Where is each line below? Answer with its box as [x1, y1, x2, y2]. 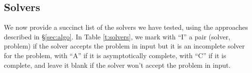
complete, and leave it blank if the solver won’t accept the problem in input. [4, 60, 231, 70]
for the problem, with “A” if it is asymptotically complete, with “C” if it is [4, 50, 226, 60]
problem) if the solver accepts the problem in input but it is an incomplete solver [4, 41, 245, 51]
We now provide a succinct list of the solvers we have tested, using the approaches [4, 22, 248, 32]
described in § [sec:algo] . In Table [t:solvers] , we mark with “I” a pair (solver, [4, 31, 231, 41]
